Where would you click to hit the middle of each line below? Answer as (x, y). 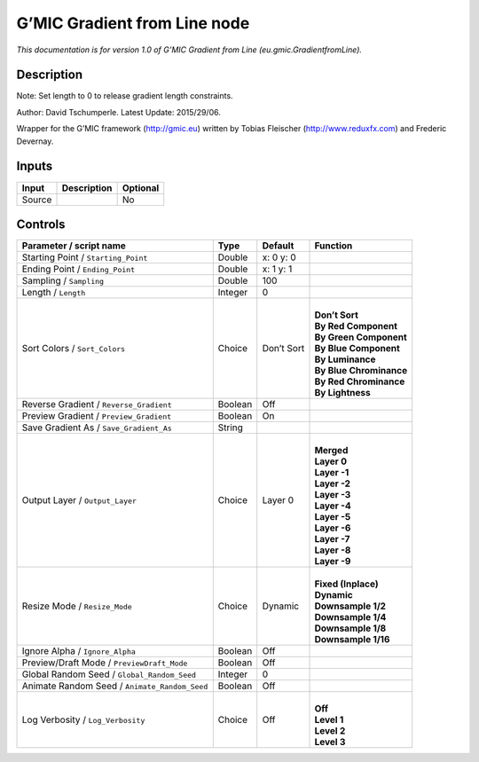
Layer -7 (332, 539)
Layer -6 (333, 528)
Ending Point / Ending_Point (79, 269)
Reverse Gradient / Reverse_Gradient (97, 405)
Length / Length (54, 293)
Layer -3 (333, 495)
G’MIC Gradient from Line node (133, 23)
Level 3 (330, 742)
